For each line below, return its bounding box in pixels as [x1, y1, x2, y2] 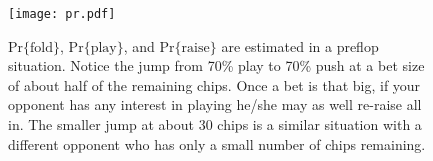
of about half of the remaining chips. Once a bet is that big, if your [8, 74, 421, 95]
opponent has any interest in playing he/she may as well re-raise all [8, 94, 422, 115]
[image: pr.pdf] [8, 7, 116, 21]
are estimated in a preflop [221, 35, 379, 56]
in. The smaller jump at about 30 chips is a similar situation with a [8, 114, 422, 135]
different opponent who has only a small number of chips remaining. [8, 133, 426, 154]
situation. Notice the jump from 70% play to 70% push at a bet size [8, 55, 425, 76]
